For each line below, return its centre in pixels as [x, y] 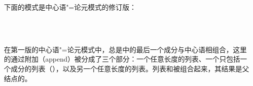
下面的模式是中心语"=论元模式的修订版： [70, 7]
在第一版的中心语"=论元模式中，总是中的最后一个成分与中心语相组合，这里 [126, 49]
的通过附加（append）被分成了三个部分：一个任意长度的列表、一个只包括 [122, 59]
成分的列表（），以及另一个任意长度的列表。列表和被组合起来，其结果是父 [130, 68]
